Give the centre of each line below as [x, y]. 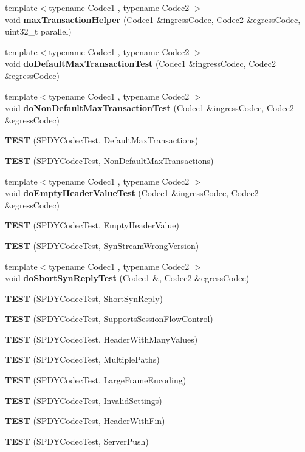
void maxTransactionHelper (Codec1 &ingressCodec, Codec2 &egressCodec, [153, 19]
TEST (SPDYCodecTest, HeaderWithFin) [85, 421]
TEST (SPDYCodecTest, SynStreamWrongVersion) [102, 245]
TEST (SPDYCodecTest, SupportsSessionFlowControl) [109, 319]
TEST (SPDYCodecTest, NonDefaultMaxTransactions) [109, 160]
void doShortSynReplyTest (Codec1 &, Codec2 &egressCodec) [127, 278]
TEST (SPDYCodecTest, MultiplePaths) [82, 359]
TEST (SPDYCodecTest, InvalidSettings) [84, 400]
